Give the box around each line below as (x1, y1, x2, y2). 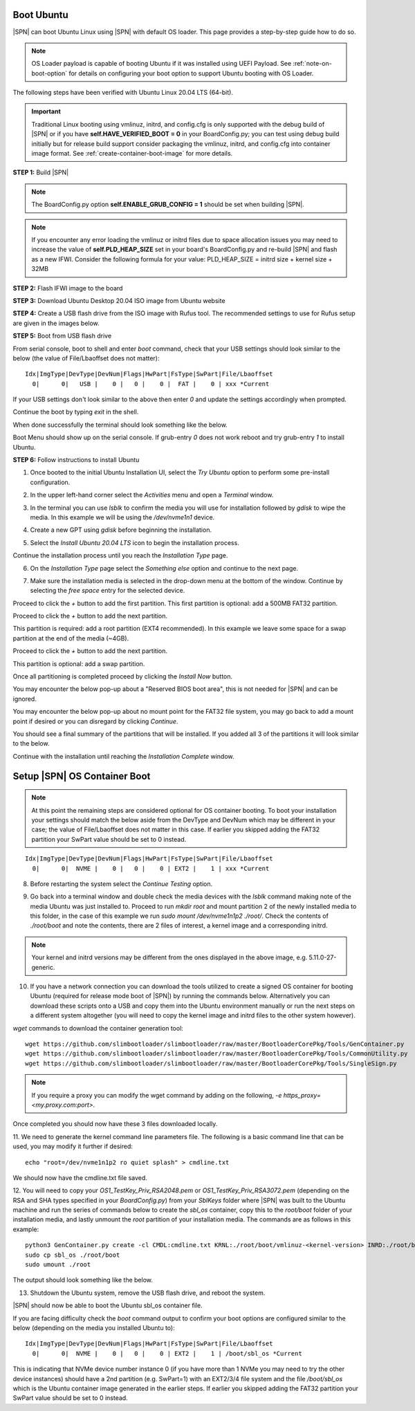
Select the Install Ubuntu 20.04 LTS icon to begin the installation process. (30, 538, 240, 546)
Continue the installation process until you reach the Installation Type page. (12, 551, 228, 560)
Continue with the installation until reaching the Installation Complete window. (12, 752, 234, 760)
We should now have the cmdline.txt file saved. (12, 1173, 148, 1182)
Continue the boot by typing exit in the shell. (12, 408, 139, 416)
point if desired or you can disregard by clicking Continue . (12, 717, 178, 726)
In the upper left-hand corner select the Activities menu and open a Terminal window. (30, 491, 274, 499)
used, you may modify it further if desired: (12, 1142, 133, 1151)
